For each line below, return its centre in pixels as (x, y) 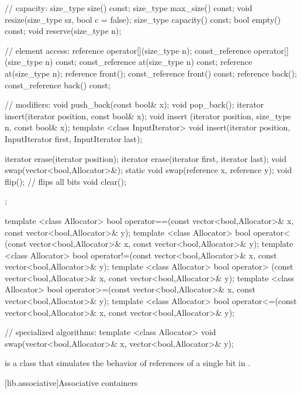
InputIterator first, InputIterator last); (74, 138)
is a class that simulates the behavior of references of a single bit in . (128, 363)
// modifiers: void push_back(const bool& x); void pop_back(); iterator (134, 104)
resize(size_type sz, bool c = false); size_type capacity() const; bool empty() (143, 19)
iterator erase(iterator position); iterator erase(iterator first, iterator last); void (146, 158)
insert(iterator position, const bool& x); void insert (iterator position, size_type (148, 116)
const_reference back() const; (58, 85)
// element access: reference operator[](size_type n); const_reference (128, 50)
